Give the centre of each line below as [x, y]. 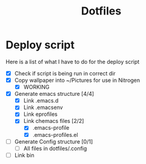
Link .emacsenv [43, 107]
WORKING [36, 87]
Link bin [24, 155]
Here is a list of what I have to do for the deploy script [73, 61]
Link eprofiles [41, 114]
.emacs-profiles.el [55, 134]
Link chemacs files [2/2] [54, 121]
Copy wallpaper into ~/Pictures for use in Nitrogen [77, 80]
